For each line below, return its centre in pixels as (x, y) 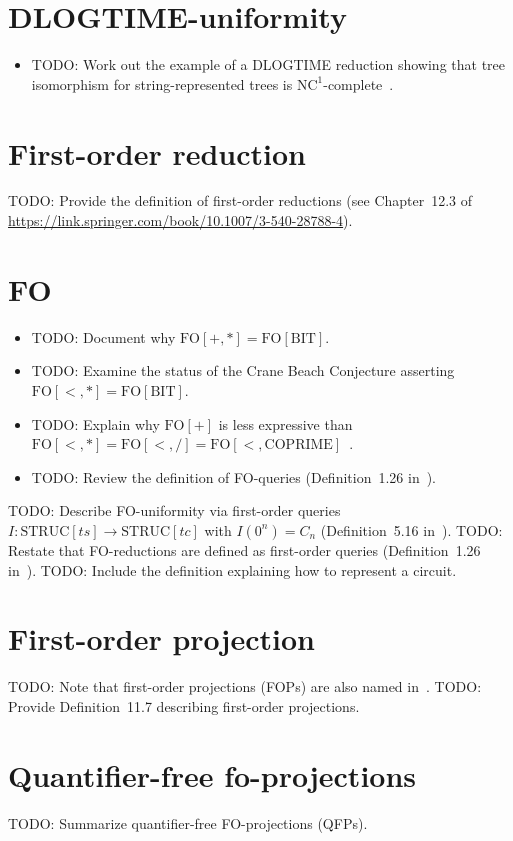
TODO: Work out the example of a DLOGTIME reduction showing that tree (268, 64)
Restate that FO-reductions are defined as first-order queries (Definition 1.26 (244, 549)
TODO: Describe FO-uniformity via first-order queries (174, 510)
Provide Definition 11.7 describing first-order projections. (184, 705)
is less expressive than (285, 423)
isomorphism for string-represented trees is (162, 83)
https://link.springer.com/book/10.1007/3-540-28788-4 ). (180, 220)
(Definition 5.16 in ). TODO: (411, 529)
